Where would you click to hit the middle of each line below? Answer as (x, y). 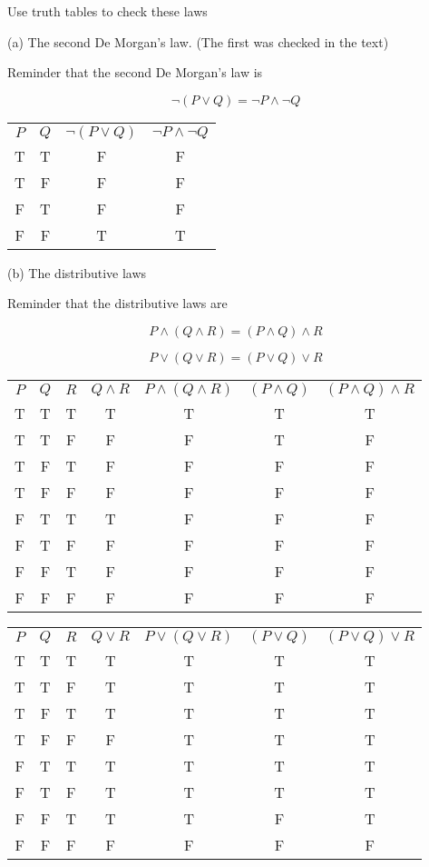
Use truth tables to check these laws (107, 11)
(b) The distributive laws (77, 272)
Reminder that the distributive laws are (117, 303)
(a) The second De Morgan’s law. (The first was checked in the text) (198, 41)
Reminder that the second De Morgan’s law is (135, 72)
